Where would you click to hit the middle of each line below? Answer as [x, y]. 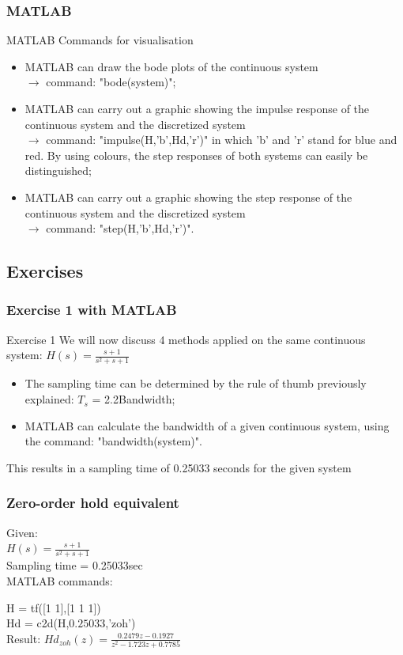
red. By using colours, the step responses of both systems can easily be [196, 155]
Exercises [45, 271]
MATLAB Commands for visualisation [100, 40]
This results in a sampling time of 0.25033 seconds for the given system [179, 467]
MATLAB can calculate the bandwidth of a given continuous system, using [207, 425]
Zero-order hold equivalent [93, 503]
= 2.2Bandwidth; [134, 399]
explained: [49, 399]
